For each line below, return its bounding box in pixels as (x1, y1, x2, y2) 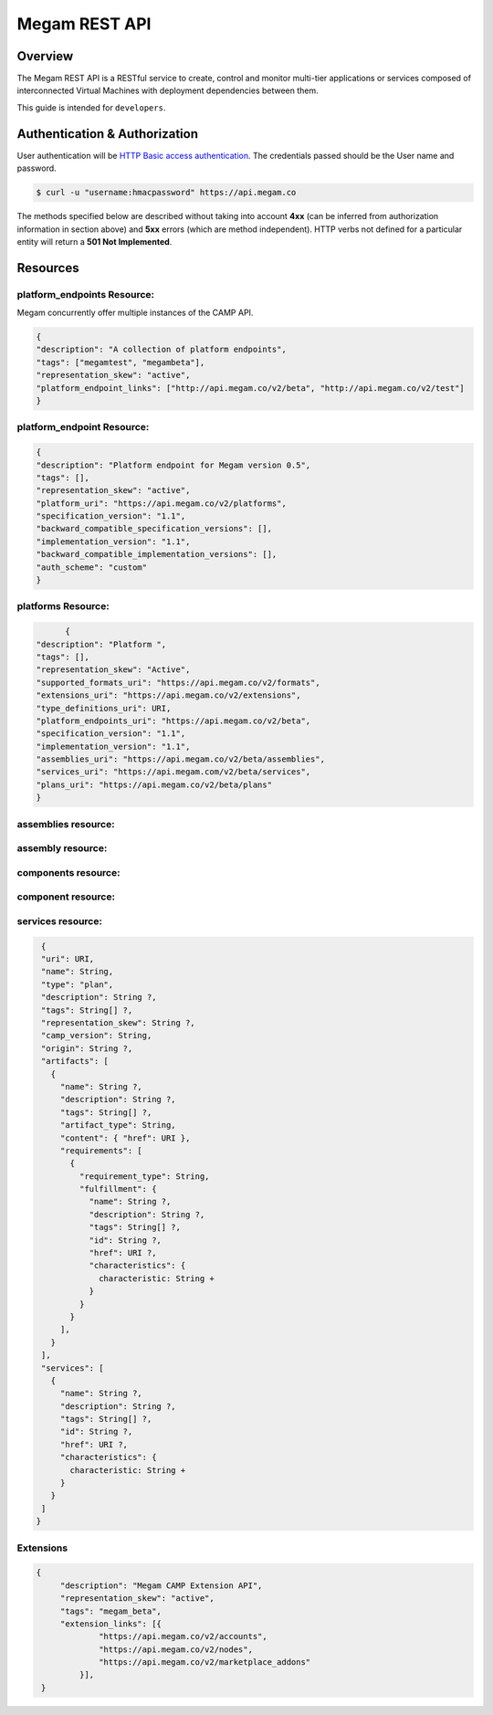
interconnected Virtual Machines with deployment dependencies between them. (16, 85, 319, 96)
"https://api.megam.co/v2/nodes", (99, 1644, 253, 1655)
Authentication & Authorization (16, 126, 199, 142)
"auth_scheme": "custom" (36, 562, 148, 573)
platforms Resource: (16, 600, 110, 613)
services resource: (16, 914, 102, 927)
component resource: (16, 890, 116, 903)
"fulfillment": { (79, 1184, 157, 1194)
